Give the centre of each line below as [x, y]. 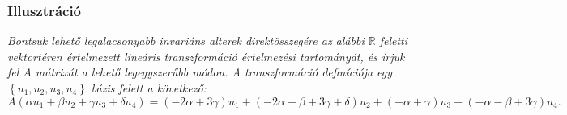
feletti [394, 41]
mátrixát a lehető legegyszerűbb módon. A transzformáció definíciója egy [214, 72]
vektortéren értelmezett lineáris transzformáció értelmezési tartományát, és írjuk [206, 56]
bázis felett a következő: [149, 88]
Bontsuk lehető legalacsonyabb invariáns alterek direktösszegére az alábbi [186, 41]
